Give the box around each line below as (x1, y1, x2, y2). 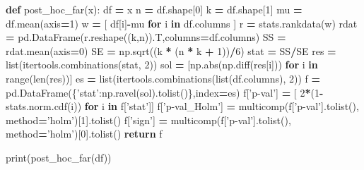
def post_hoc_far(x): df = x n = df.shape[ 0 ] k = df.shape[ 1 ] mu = (6, 2, 303, 16)
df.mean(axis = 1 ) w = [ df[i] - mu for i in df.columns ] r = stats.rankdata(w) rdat (6, 16, 358, 30)
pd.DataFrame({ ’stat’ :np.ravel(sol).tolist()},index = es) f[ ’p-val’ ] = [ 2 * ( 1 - (6, 85, 324, 99)
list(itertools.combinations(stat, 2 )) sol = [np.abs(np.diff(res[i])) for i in (6, 57, 318, 72)
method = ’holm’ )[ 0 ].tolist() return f (6, 126, 163, 141)
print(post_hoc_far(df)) (6, 150, 112, 164)
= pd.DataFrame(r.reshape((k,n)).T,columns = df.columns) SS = (6, 30, 286, 44)
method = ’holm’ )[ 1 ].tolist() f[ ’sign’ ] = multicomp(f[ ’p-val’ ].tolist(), (6, 112, 291, 127)
